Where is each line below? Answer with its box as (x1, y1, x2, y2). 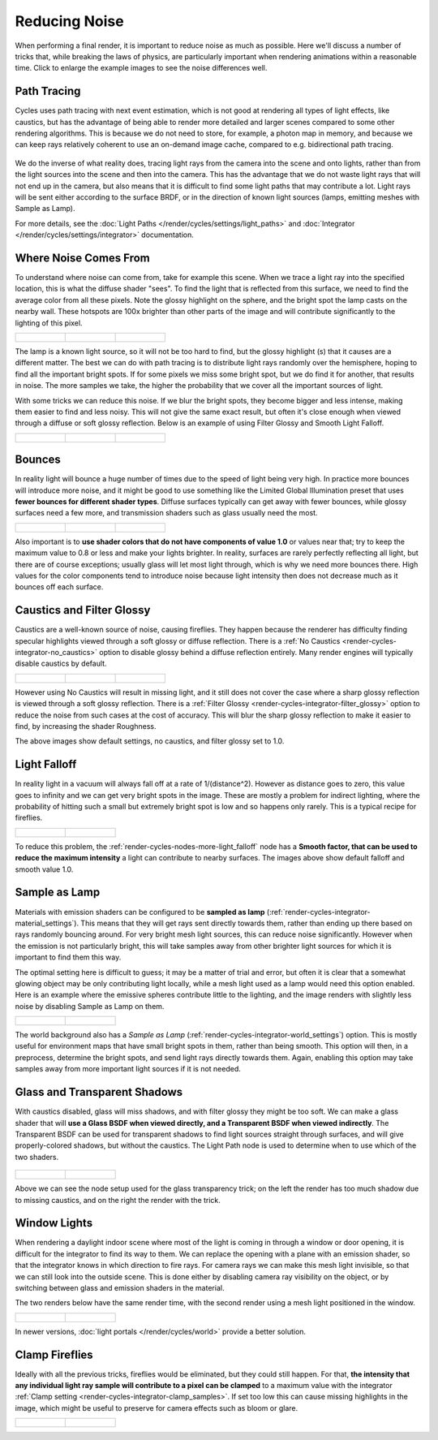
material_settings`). (15, 918, 79, 928)
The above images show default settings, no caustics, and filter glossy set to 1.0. (15, 736, 285, 746)
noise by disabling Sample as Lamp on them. (15, 1001, 165, 1011)
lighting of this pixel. (15, 317, 83, 328)
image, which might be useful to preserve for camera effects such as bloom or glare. (15, 1403, 298, 1412)
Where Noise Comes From (15, 251, 150, 265)
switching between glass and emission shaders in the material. (15, 1283, 225, 1292)
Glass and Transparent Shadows (15, 1085, 183, 1099)
